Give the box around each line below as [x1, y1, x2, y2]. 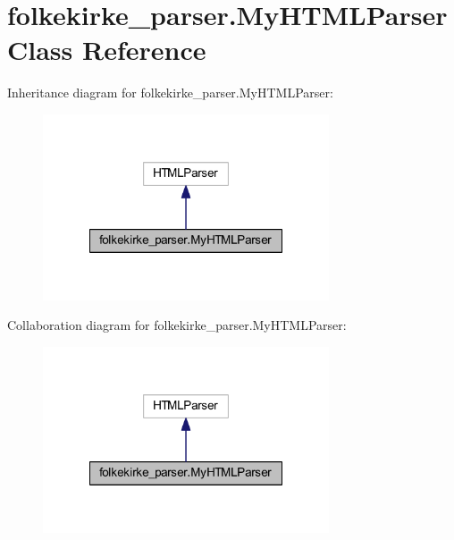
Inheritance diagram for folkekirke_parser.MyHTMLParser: [7, 83, 333, 102]
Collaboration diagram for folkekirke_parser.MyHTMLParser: [7, 316, 347, 334]
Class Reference [7, 31, 206, 68]
